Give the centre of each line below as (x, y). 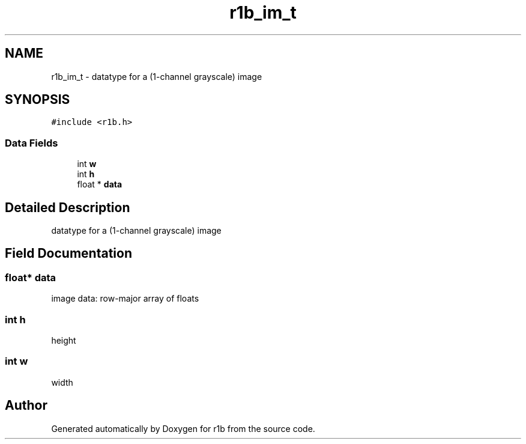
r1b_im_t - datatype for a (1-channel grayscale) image (157, 76)
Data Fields (32, 143)
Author (26, 406)
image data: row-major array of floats (125, 299)
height (64, 340)
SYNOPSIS (38, 100)
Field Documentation (68, 254)
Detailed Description (68, 207)
